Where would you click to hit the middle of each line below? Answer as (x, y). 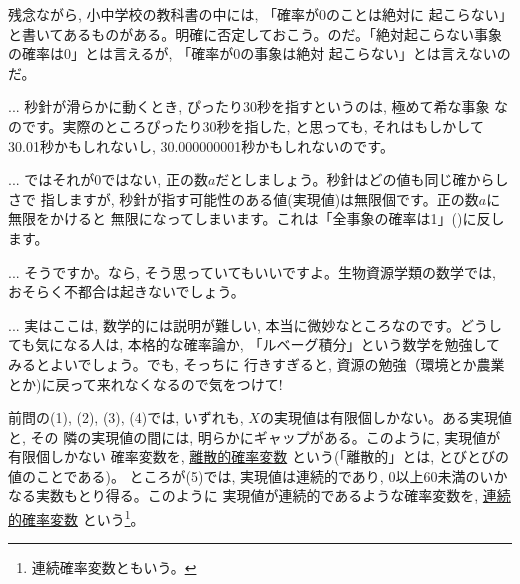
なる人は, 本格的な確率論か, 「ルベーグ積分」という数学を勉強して (281, 344)
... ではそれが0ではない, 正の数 (108, 179)
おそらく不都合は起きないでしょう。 (126, 291)
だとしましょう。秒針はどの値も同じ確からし (362, 179)
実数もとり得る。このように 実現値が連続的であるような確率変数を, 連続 (273, 495)
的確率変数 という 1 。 (76, 517)
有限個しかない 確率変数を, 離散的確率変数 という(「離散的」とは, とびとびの (258, 456)
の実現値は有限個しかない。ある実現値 (385, 417)
